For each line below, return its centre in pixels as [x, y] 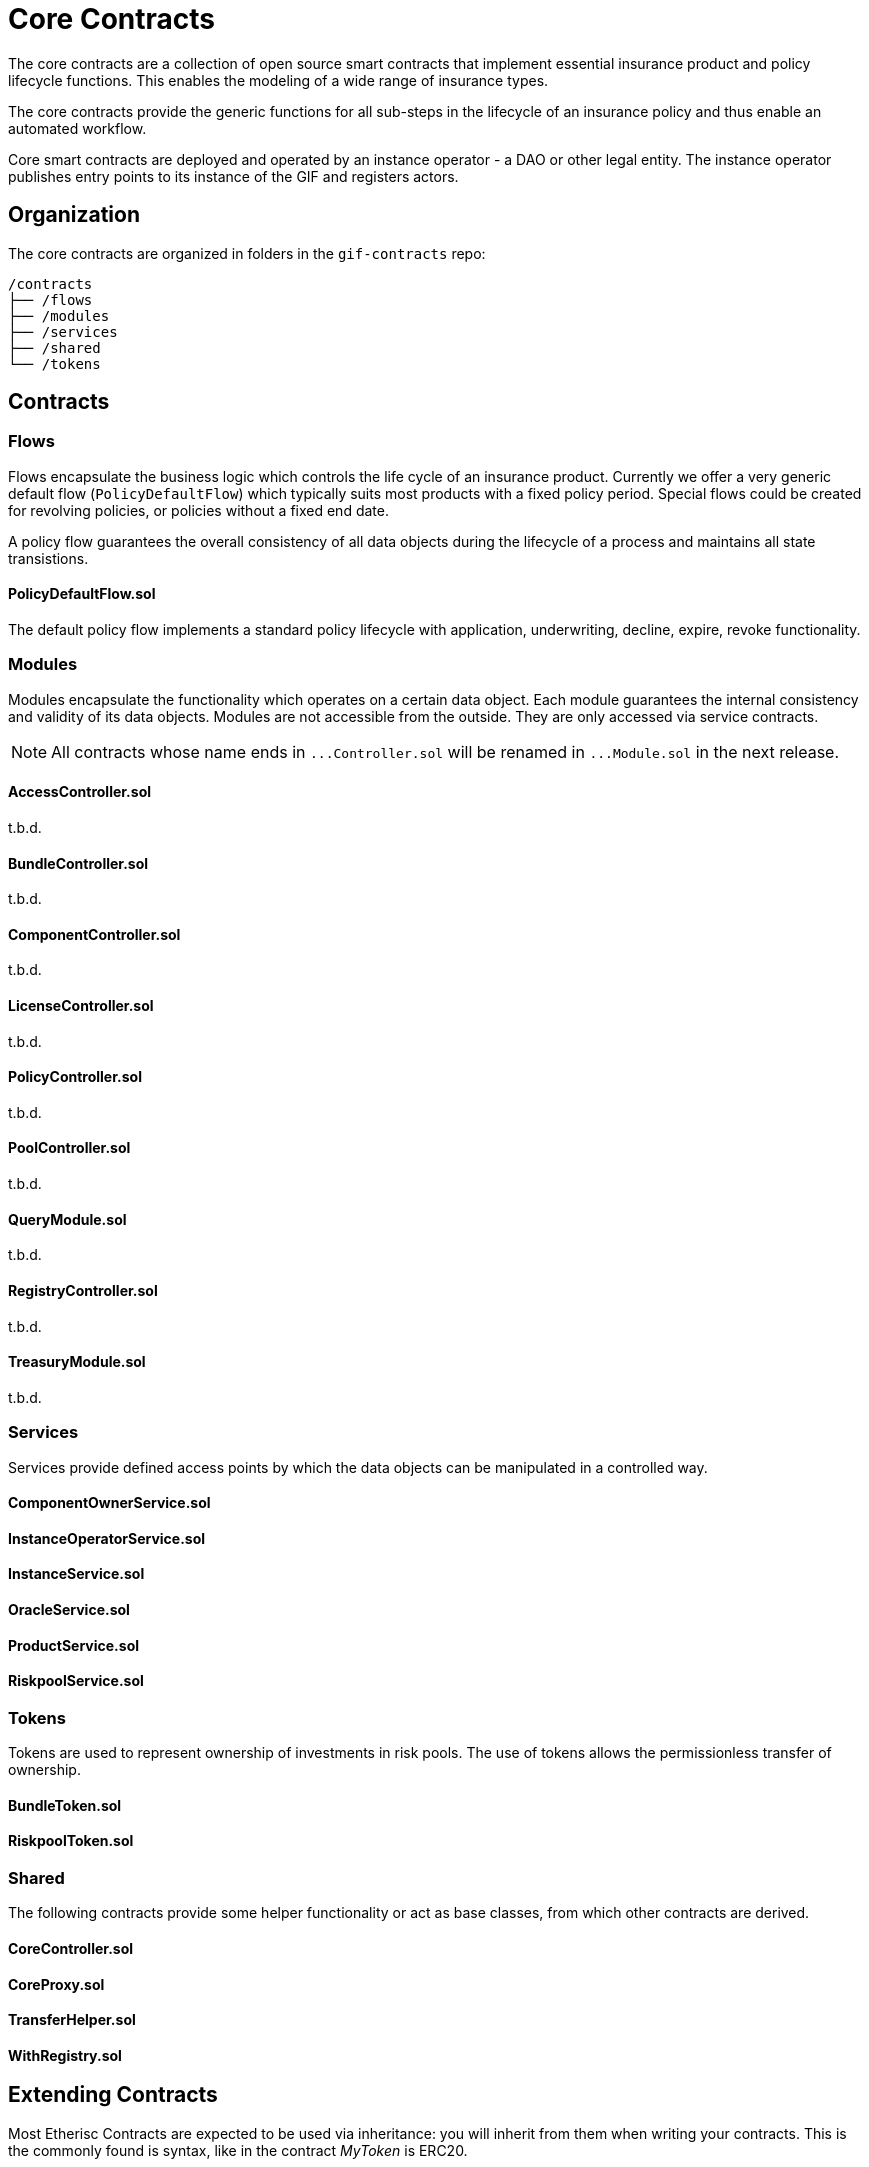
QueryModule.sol [67, 1219]
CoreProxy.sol [56, 1984]
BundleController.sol [78, 863]
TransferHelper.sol [72, 2020]
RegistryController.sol [83, 1290]
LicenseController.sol [81, 1006]
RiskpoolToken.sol [71, 1841]
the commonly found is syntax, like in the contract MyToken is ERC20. [238, 2150]
